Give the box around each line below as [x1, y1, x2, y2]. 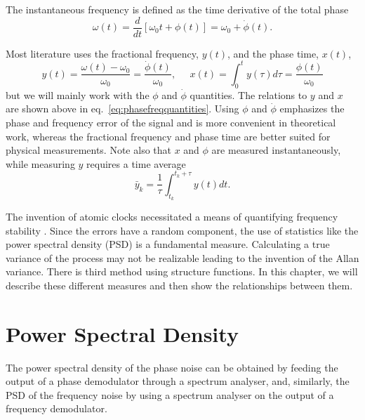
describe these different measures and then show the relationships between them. [6, 277, 353, 292]
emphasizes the [279, 101, 345, 116]
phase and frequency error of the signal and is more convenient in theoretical [6, 114, 336, 129]
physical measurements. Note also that [6, 143, 171, 157]
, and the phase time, [227, 46, 319, 60]
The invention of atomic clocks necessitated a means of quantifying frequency [6, 209, 338, 223]
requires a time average [86, 156, 186, 171]
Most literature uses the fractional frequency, [6, 46, 199, 60]
